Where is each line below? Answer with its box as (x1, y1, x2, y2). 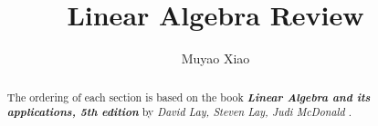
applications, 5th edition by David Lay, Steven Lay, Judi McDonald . (6, 103, 352, 121)
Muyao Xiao (181, 49, 250, 68)
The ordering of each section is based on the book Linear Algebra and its (6, 88, 371, 105)
